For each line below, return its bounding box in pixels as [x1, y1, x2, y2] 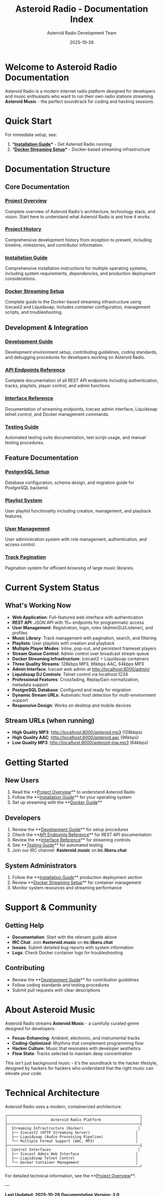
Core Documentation [5, 183, 70, 191]
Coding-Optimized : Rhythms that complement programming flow [12, 1040, 144, 1046]
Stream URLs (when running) [5, 716, 95, 725]
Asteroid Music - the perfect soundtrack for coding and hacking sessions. [5, 99, 155, 104]
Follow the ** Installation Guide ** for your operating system [12, 794, 132, 800]
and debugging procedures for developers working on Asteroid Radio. [5, 355, 145, 360]
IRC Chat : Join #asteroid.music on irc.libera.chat [12, 939, 113, 945]
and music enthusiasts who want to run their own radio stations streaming [5, 93, 153, 99]
